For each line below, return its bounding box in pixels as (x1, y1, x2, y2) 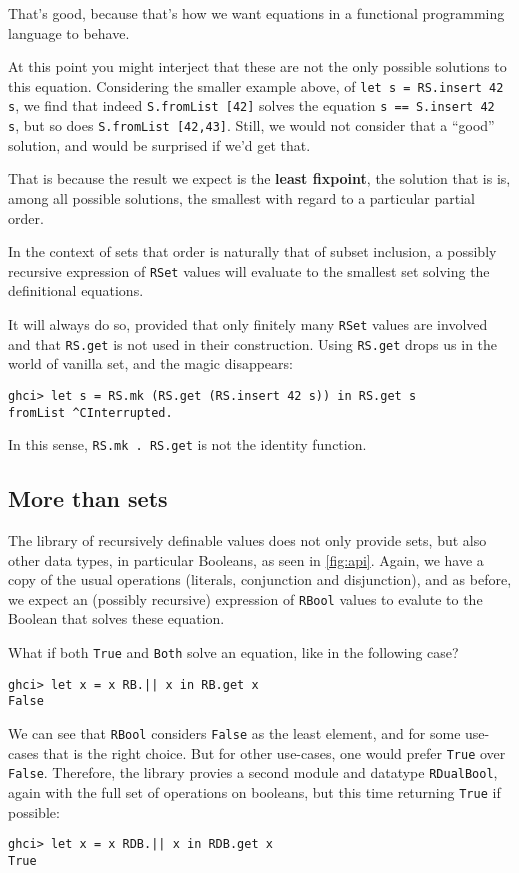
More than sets (8, 483, 168, 514)
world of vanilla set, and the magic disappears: (8, 353, 293, 374)
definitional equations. (8, 280, 144, 301)
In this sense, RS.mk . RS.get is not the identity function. (8, 434, 367, 455)
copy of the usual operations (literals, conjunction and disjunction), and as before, (8, 569, 512, 590)
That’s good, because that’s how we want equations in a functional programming (8, 3, 505, 23)
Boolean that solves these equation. (8, 608, 225, 629)
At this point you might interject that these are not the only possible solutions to (8, 56, 507, 77)
